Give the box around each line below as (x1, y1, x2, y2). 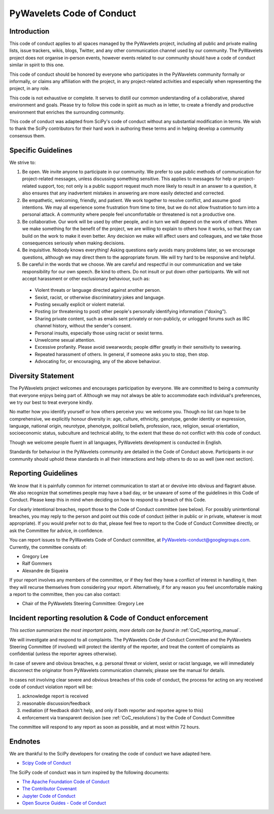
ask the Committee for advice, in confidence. (9, 527, 104, 534)
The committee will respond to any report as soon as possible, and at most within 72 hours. (9, 723, 200, 730)
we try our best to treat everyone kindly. (9, 399, 93, 405)
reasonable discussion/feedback (22, 700, 91, 706)
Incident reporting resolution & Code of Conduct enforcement (9, 614, 209, 623)
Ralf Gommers (22, 560, 52, 567)
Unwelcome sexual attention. (35, 337, 96, 343)
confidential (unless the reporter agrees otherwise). (9, 651, 118, 657)
